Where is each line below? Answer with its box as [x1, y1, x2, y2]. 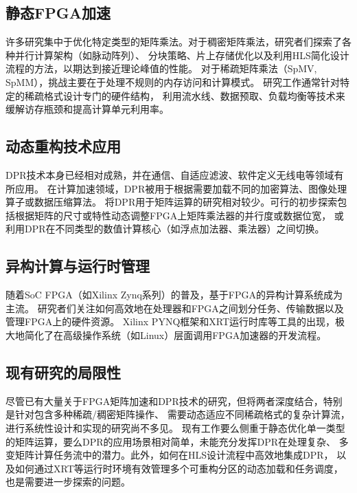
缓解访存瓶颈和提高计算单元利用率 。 [5, 102, 169, 116]
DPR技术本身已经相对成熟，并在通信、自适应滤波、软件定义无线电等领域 [5, 167, 334, 182]
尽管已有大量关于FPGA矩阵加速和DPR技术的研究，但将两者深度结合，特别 [5, 393, 343, 408]
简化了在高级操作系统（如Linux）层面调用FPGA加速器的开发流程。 [24, 327, 327, 342]
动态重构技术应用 [5, 135, 121, 157]
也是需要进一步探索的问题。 [5, 474, 130, 489]
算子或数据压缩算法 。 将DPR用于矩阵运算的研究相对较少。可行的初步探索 [5, 195, 338, 209]
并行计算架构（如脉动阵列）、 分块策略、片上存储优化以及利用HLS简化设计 [14, 47, 349, 62]
